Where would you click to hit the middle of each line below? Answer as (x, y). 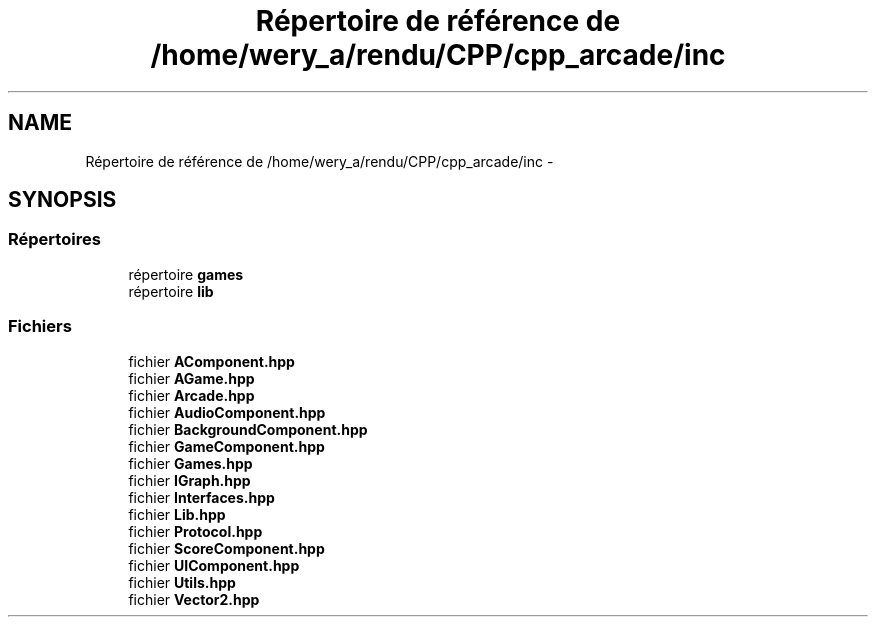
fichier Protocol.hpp (195, 531)
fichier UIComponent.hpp (214, 565)
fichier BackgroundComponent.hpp (248, 429)
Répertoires (54, 239)
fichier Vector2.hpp (194, 599)
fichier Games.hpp (190, 463)
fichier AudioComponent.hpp (227, 412)
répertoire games (186, 274)
